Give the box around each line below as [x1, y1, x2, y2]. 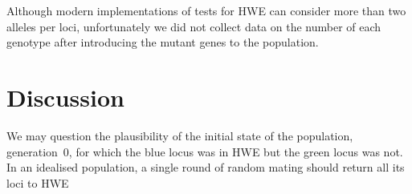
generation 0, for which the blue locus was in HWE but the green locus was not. [6, 143, 403, 160]
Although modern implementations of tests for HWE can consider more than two [6, 2, 406, 18]
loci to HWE [6, 174, 69, 191]
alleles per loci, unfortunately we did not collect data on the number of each [6, 18, 381, 34]
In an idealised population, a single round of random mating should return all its [6, 159, 405, 176]
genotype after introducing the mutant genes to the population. [6, 34, 319, 51]
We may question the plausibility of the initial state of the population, [6, 127, 353, 143]
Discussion [6, 80, 124, 113]
